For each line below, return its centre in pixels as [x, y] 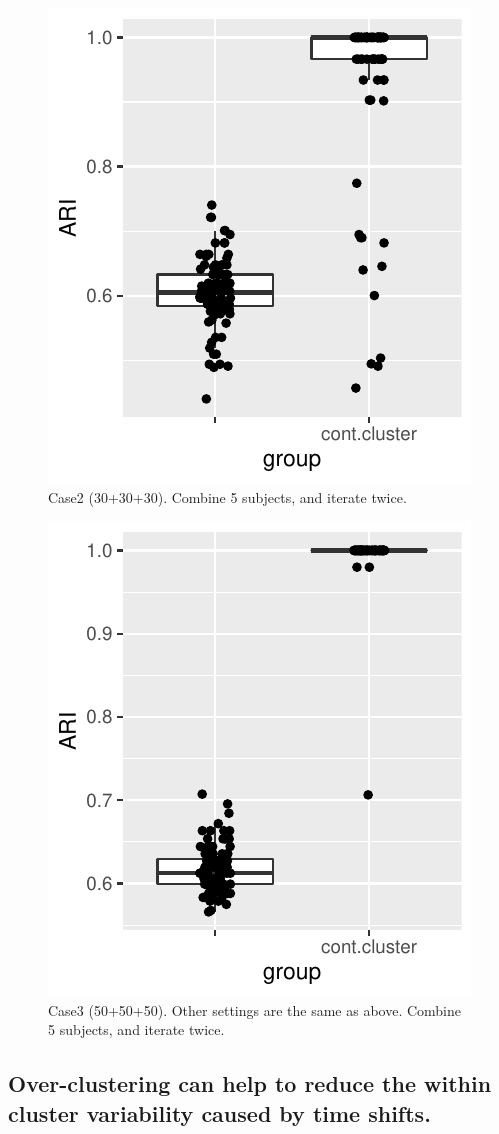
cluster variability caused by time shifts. [219, 1112]
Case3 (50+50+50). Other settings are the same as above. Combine [255, 1009]
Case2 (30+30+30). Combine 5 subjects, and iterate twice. [227, 496]
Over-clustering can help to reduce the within [250, 1083]
